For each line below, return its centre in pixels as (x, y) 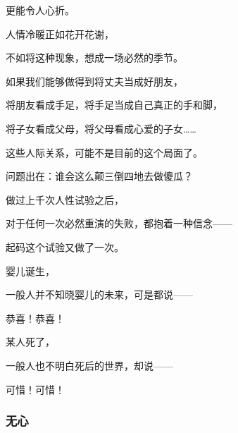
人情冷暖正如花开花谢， (60, 33)
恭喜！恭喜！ (35, 318)
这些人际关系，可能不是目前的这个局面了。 (104, 152)
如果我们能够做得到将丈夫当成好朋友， (94, 81)
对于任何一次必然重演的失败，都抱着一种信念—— (119, 223)
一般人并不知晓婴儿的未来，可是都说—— (99, 294)
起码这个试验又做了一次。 (65, 246)
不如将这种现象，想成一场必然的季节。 (94, 57)
